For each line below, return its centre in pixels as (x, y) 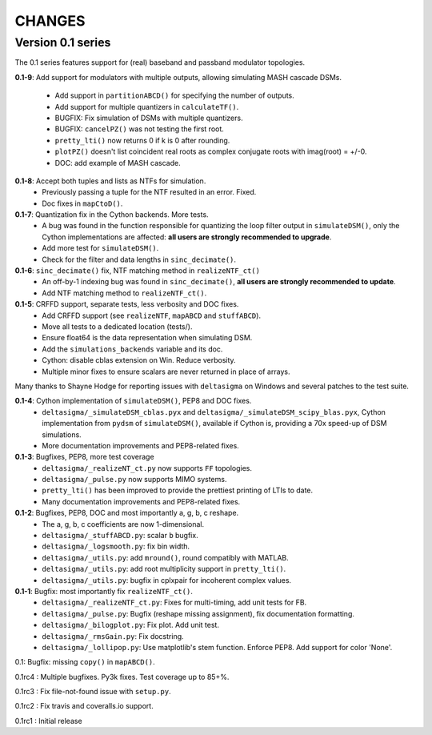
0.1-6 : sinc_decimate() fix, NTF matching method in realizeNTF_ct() (137, 271)
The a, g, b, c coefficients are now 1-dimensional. (123, 524)
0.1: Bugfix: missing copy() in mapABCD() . (85, 662)
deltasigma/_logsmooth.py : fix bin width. (116, 546)
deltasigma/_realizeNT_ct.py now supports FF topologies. (147, 468)
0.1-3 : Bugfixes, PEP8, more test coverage (85, 457)
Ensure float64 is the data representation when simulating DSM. (147, 338)
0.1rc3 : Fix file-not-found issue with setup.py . (93, 692)
